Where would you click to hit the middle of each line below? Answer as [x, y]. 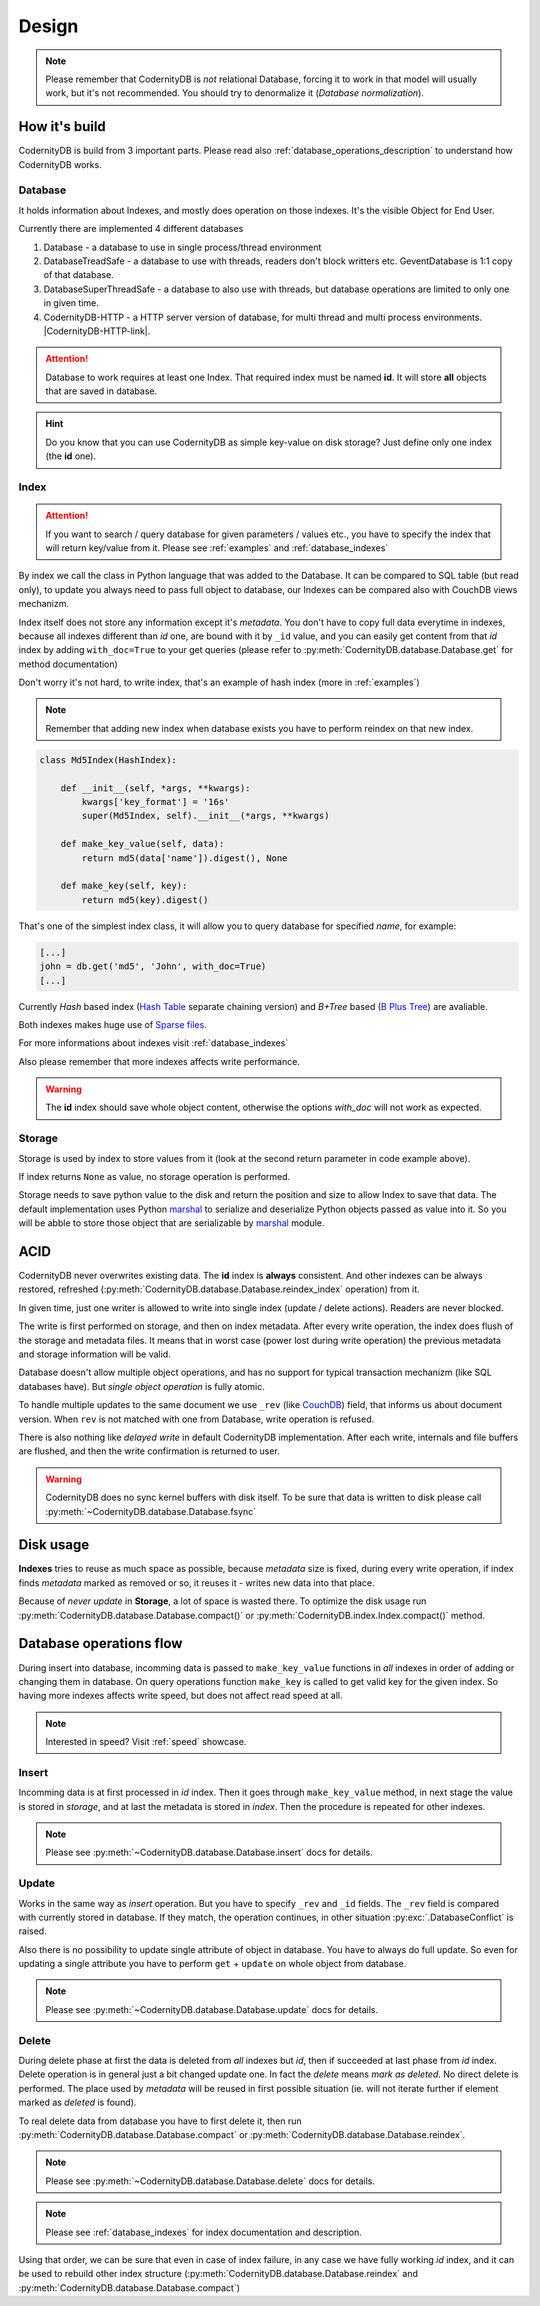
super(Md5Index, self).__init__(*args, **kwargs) [205, 816]
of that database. [78, 275]
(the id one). [71, 456]
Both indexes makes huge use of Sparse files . [112, 1024]
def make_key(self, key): [124, 886]
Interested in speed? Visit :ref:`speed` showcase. [146, 1742]
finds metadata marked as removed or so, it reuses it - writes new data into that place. [196, 1582]
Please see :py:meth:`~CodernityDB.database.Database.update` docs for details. [212, 2009]
